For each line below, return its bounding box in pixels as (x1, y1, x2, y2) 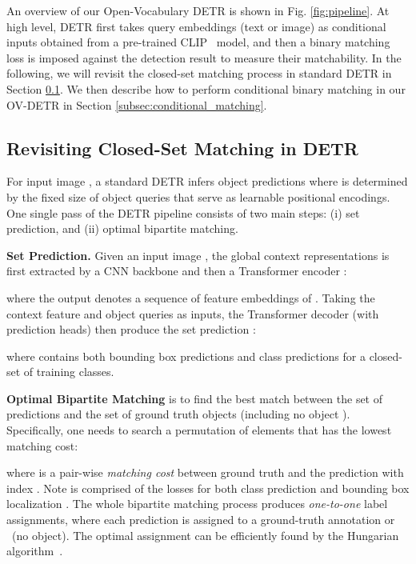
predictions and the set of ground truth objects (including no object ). (6, 406, 350, 422)
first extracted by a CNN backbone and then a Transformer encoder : (6, 262, 347, 279)
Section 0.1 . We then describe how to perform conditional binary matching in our (6, 80, 406, 97)
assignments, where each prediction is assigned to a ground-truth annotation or (6, 511, 395, 528)
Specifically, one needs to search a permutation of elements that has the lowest (6, 422, 392, 438)
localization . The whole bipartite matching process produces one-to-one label (6, 495, 388, 512)
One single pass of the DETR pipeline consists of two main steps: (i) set (6, 204, 360, 221)
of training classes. (23, 363, 114, 380)
